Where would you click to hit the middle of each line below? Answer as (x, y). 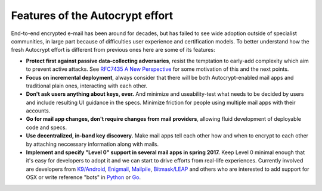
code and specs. (47, 127)
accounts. (38, 111)
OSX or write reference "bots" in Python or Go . (83, 177)
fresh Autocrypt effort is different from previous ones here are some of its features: (113, 50)
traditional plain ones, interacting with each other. (87, 86)
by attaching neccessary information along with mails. (92, 144)
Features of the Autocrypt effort (92, 15)
